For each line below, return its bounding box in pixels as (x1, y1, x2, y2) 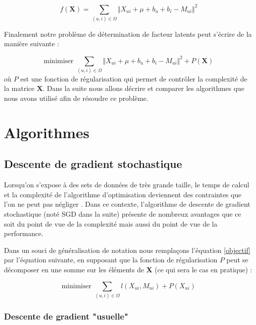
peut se (226, 254, 249, 265)
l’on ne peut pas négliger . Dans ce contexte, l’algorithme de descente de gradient (4, 199, 251, 209)
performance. (4, 228, 44, 239)
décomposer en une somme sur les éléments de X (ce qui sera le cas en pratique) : (4, 264, 253, 274)
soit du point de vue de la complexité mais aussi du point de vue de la (4, 218, 217, 229)
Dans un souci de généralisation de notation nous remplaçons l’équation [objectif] (4, 244, 251, 255)
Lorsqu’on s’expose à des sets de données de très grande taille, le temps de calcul (4, 179, 250, 190)
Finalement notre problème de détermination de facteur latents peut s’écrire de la (4, 28, 252, 39)
